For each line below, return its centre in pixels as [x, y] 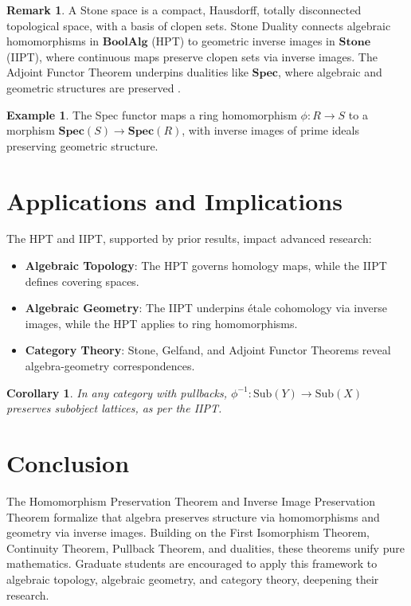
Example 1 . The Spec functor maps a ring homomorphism [152, 114]
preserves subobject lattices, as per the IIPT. [114, 408]
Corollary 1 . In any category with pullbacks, [117, 392]
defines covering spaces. [82, 281]
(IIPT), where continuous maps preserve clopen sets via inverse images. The [192, 56]
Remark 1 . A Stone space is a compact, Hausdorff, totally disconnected [184, 10]
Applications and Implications [174, 200]
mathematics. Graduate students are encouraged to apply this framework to [192, 563]
